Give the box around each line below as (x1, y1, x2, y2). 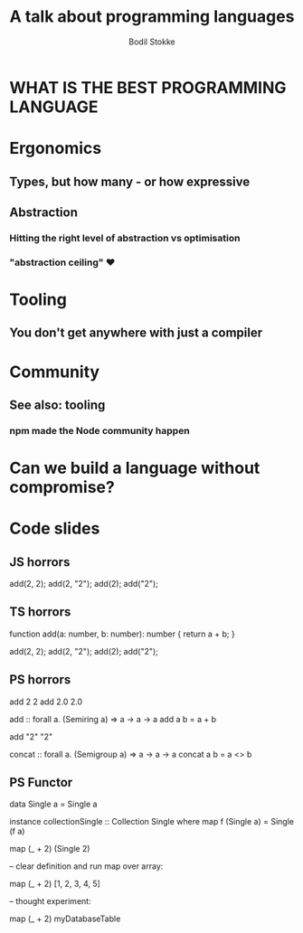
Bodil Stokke (128, 36, 175, 47)
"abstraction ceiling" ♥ (9, 256, 116, 269)
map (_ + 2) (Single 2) (9, 843, 90, 854)
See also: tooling (9, 397, 106, 412)
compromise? (9, 477, 115, 498)
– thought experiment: (9, 896, 92, 907)
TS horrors (9, 604, 71, 620)
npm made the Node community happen (9, 424, 190, 437)
